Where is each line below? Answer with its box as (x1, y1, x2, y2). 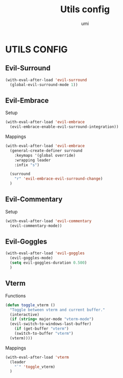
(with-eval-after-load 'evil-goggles (5, 251, 85, 256)
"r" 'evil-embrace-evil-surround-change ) (14, 176, 103, 181)
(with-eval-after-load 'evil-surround (5, 77, 87, 83)
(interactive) (10, 312, 39, 317)
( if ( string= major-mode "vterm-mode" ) (10, 317, 94, 322)
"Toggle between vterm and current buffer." (10, 307, 105, 312)
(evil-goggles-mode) (10, 256, 53, 261)
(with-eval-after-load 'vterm (5, 355, 69, 360)
